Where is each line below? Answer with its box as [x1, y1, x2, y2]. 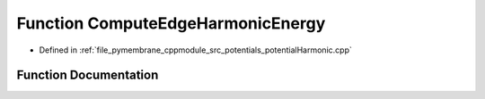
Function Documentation [16, 68, 159, 83]
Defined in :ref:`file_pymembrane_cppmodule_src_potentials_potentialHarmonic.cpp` [39, 45, 352, 55]
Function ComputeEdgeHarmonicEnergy [16, 13, 326, 33]
